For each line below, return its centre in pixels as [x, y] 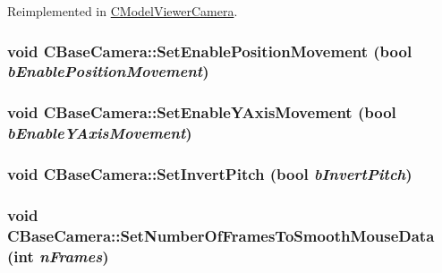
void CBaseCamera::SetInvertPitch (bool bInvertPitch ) [210, 174]
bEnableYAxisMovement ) [100, 133]
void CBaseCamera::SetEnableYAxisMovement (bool [202, 112]
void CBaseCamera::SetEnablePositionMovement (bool [210, 51]
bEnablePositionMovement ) [108, 71]
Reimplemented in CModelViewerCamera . [123, 11]
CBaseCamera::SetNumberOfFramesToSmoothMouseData [221, 235]
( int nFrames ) [58, 256]
